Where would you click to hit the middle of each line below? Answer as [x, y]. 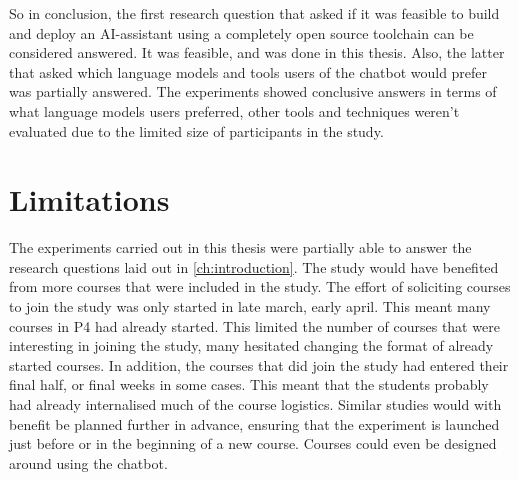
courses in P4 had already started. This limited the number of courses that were [254, 325]
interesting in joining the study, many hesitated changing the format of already [251, 345]
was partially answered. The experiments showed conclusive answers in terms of [253, 91]
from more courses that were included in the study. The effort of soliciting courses [260, 286]
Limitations [89, 199]
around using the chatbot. [88, 462]
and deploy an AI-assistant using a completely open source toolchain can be [241, 32]
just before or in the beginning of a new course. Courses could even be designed [253, 443]
